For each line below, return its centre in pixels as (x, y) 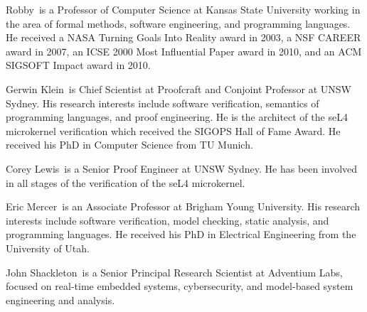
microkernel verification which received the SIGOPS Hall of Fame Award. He (173, 130)
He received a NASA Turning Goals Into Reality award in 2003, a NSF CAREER (183, 37)
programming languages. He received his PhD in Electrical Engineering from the (181, 234)
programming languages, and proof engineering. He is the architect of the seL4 (177, 117)
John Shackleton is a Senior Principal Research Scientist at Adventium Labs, (174, 272)
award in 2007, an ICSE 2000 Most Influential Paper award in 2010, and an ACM (184, 51)
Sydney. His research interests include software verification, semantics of (163, 103)
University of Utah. (48, 248)
